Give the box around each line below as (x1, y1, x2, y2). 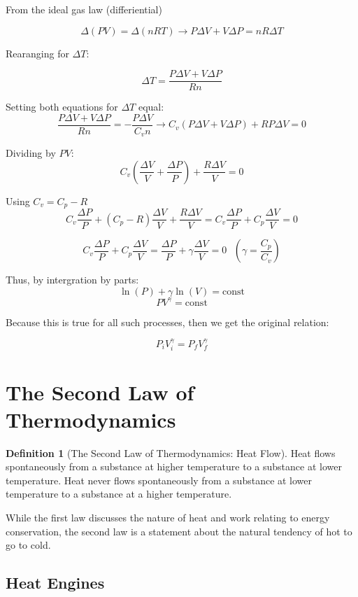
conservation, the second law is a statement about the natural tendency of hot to (6, 524, 352, 538)
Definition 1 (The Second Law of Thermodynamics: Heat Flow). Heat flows (6, 445, 336, 460)
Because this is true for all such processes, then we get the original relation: (6, 314, 329, 329)
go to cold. (6, 538, 51, 552)
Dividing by (6, 146, 56, 160)
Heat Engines (6, 572, 105, 594)
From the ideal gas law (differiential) (6, 2, 162, 16)
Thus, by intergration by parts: (6, 272, 139, 287)
